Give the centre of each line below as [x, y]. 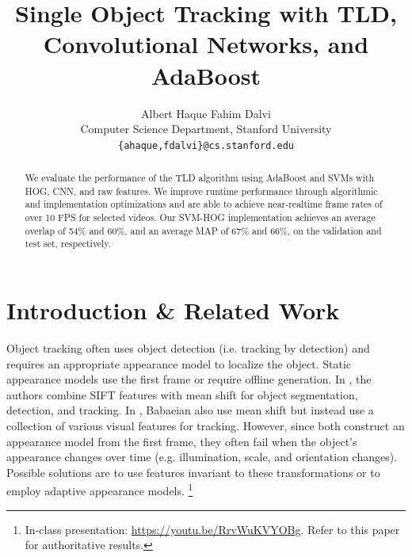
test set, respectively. [68, 244]
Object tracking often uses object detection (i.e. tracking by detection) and [188, 348]
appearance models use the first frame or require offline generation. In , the [189, 379]
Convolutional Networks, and [206, 44]
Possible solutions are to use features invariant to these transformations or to [193, 472]
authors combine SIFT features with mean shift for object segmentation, [182, 394]
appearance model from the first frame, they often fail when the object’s [182, 441]
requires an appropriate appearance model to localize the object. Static [179, 363]
